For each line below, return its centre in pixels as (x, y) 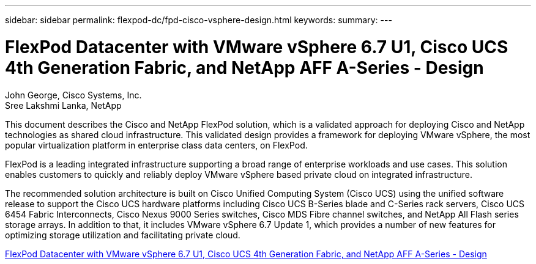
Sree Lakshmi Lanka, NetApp (63, 105)
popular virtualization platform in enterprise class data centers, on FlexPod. (156, 145)
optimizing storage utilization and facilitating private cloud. (123, 235)
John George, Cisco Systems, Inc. (73, 95)
